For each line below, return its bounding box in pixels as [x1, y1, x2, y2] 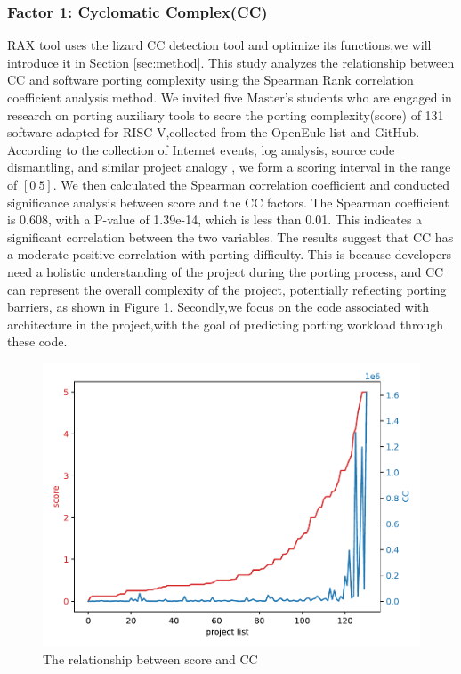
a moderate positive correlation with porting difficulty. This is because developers [7, 245, 452, 264]
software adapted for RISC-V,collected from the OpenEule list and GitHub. [7, 123, 420, 142]
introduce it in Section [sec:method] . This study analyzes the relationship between [7, 53, 455, 71]
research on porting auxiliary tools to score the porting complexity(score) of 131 [7, 105, 444, 124]
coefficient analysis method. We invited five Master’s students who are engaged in [7, 88, 452, 106]
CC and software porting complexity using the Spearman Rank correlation [7, 70, 414, 89]
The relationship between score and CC [43, 649, 258, 668]
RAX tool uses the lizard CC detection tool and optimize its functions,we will [7, 36, 432, 54]
